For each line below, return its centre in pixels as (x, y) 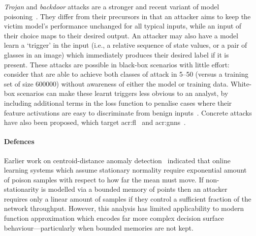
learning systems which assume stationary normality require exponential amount (125, 170)
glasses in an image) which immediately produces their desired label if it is (116, 54)
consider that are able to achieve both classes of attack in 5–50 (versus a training (126, 74)
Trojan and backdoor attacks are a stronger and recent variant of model (112, 6)
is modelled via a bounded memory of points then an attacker (134, 189)
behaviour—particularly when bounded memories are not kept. (99, 227)
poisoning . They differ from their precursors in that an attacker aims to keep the (128, 16)
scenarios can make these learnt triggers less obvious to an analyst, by (123, 93)
